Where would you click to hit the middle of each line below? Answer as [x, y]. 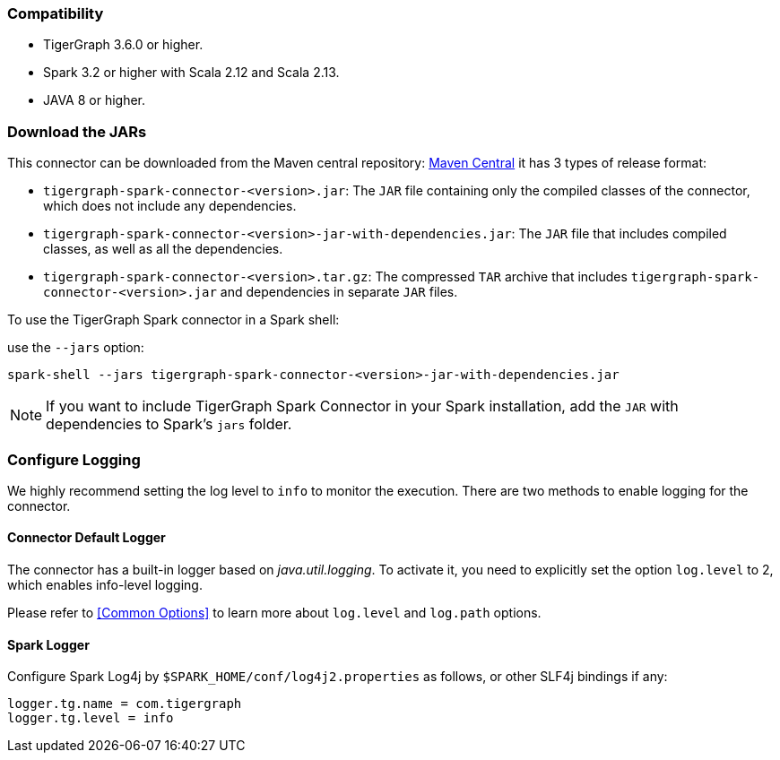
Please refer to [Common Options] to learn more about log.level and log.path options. [274, 613]
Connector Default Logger [87, 538]
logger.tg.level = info [91, 718]
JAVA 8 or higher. [95, 100]
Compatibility [56, 13]
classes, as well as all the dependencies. [163, 249]
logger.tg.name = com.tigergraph [125, 704]
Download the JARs [77, 131]
